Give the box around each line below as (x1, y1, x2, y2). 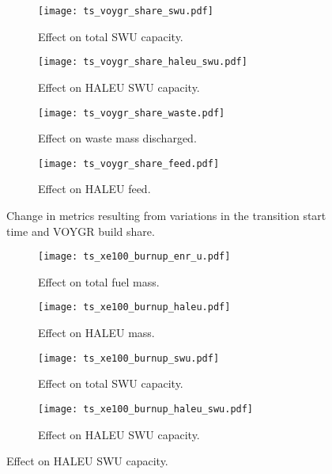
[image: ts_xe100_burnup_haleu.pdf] (38, 301, 231, 313)
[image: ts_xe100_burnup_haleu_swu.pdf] (38, 403, 254, 415)
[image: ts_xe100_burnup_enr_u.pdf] (38, 251, 231, 263)
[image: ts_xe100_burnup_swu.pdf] (38, 352, 220, 364)
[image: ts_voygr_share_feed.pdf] (38, 157, 220, 169)
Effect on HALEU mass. (38, 324, 155, 341)
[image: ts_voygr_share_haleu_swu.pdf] (38, 56, 247, 68)
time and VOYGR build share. (6, 222, 155, 239)
